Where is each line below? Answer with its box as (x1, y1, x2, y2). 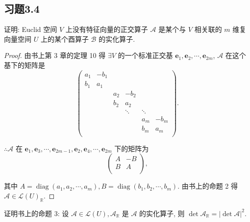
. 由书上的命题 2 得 (177, 181, 238, 191)
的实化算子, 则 (139, 208, 185, 218)
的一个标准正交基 (118, 50, 173, 60)
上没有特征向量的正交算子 (65, 24, 148, 34)
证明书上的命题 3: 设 (4, 208, 69, 218)
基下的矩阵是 (4, 59, 45, 70)
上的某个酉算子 (40, 33, 89, 44)
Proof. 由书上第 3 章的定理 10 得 (4, 50, 106, 60)
